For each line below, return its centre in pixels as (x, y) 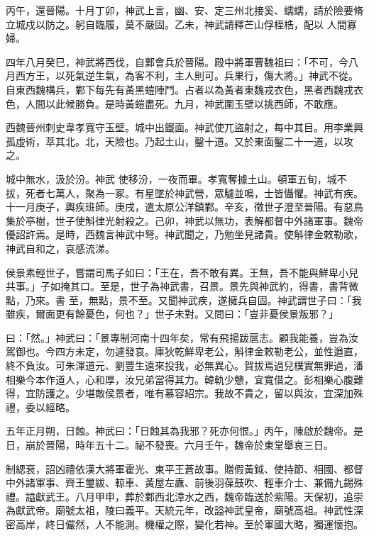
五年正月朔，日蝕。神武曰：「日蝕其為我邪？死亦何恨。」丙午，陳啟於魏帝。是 (184, 431)
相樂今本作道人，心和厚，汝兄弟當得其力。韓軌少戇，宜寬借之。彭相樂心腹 (180, 379)
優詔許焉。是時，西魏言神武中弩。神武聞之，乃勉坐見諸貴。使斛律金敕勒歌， (184, 234)
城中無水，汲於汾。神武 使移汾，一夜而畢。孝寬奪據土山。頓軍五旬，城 (171, 178)
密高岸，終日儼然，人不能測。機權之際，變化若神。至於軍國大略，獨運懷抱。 (184, 524)
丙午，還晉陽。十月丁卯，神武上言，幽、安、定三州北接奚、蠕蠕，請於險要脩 (184, 10)
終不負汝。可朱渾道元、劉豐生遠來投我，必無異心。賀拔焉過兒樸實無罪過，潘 (184, 365)
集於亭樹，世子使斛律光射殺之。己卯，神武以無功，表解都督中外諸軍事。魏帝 (184, 220)
